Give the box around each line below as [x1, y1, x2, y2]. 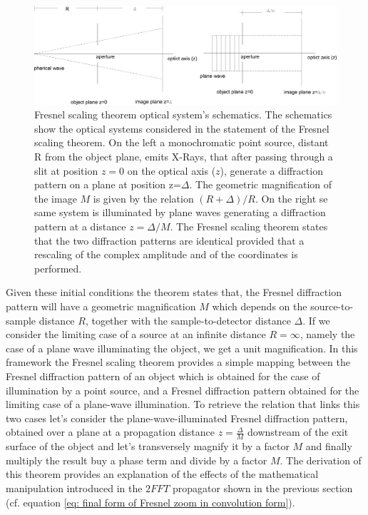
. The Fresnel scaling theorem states [170, 219, 328, 234]
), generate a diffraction [220, 163, 323, 178]
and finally [305, 439, 352, 454]
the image [34, 190, 77, 205]
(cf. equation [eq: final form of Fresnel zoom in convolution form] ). [6, 494, 295, 509]
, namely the [300, 327, 355, 342]
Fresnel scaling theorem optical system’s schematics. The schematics [34, 107, 332, 122]
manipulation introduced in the [6, 480, 143, 495]
